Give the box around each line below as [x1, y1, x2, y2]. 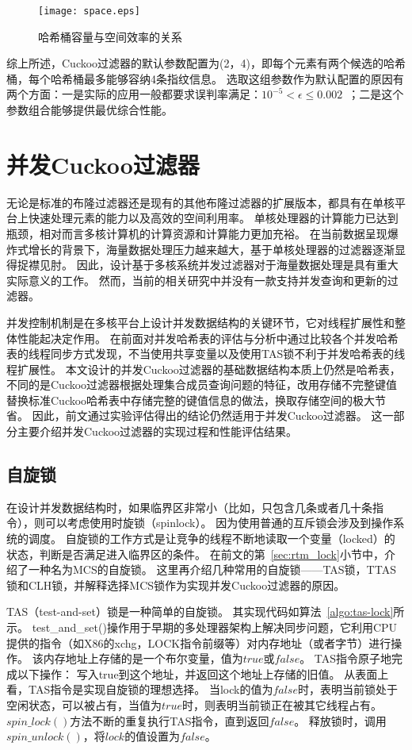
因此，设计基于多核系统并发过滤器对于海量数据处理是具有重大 [76, 256, 399, 273]
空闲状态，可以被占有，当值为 [6, 696, 162, 713]
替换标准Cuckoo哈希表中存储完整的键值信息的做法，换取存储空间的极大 [6, 391, 376, 408]
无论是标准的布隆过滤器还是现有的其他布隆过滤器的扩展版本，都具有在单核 [6, 194, 395, 210]
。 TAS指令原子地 [299, 650, 392, 667]
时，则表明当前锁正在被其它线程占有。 [181, 696, 382, 713]
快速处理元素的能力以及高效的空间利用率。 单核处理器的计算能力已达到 [28, 210, 399, 226]
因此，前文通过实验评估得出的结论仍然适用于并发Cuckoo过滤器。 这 [32, 407, 383, 424]
